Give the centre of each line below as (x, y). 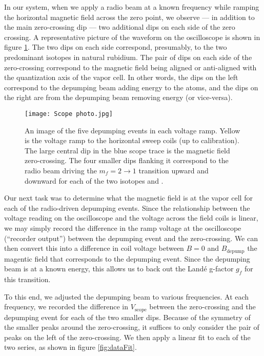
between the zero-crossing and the (202, 306)
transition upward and (174, 170)
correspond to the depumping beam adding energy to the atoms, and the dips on (131, 87)
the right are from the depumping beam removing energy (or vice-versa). (118, 97)
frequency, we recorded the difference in (66, 306)
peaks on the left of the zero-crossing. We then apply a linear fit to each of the (127, 337)
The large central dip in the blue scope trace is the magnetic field (127, 150)
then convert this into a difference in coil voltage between (94, 248)
